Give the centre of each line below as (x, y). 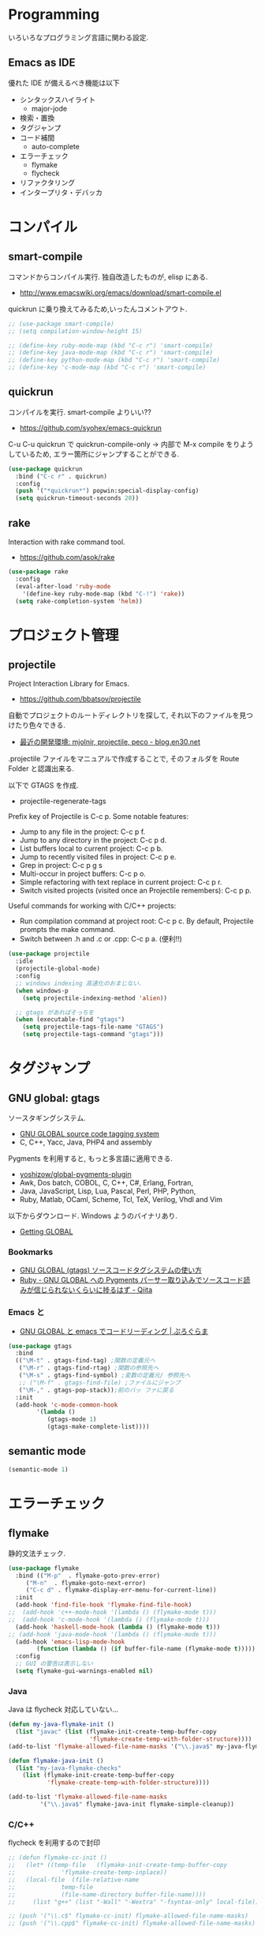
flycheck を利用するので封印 (54, 1843)
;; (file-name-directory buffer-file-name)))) (107, 1894)
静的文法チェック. (37, 1553)
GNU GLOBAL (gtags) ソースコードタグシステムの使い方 (111, 1270)
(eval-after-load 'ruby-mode (63, 586)
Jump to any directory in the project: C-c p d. (93, 840)
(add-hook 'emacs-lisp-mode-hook (70, 1642)
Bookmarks (31, 1252)
